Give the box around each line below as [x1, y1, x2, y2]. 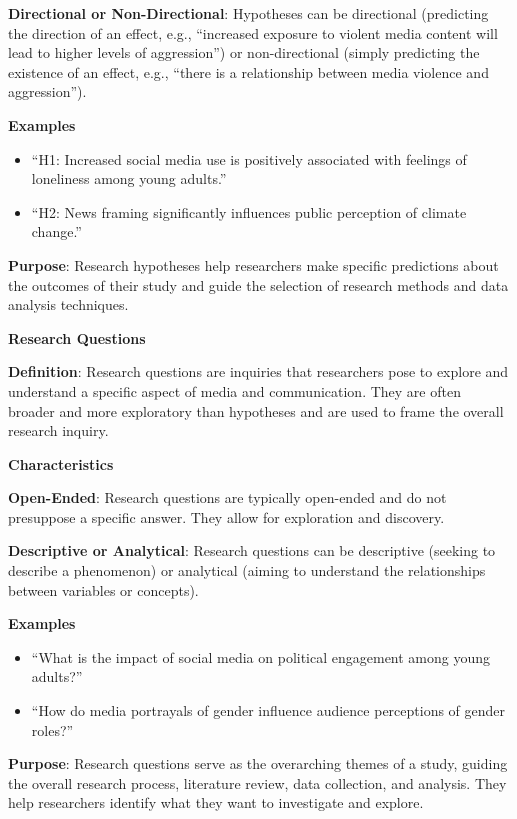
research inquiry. [8, 420, 109, 441]
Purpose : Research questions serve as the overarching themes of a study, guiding [8, 753, 508, 774]
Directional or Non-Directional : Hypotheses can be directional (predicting [8, 3, 489, 23]
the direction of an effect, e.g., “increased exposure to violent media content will [8, 22, 498, 43]
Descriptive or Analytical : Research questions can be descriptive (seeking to [8, 540, 496, 561]
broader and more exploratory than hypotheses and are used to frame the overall [8, 400, 504, 421]
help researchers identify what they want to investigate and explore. [8, 792, 424, 813]
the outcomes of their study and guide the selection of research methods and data [8, 274, 509, 295]
